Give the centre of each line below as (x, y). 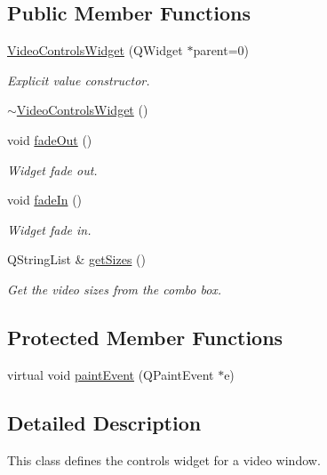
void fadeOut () (50, 139)
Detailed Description (104, 422)
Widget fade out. (52, 169)
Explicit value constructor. (79, 80)
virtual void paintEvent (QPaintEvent (111, 374)
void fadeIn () (45, 200)
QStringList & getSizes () (76, 259)
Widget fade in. (49, 229)
